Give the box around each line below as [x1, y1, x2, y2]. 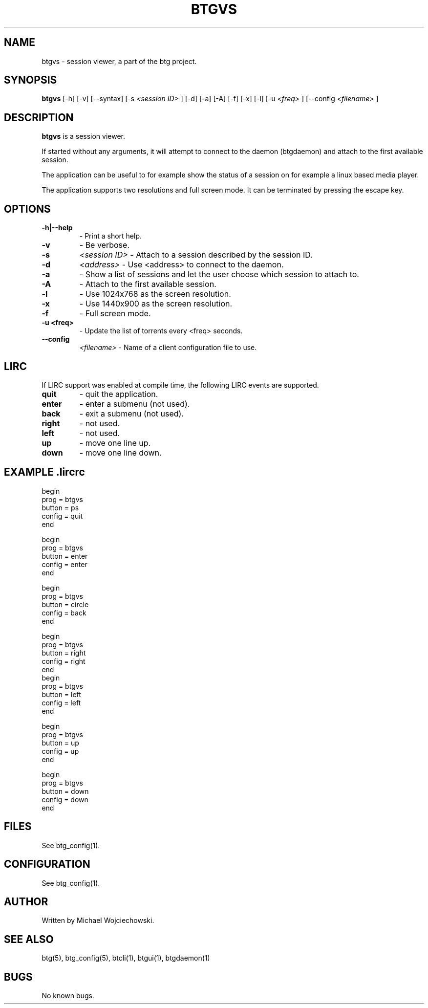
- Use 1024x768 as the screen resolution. [79, 289, 231, 299]
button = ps [42, 503, 79, 512]
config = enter [42, 560, 87, 569]
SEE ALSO [4, 933, 54, 945]
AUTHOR [4, 895, 48, 908]
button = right [42, 648, 86, 657]
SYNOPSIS [4, 74, 57, 87]
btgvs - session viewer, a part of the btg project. [42, 57, 197, 66]
